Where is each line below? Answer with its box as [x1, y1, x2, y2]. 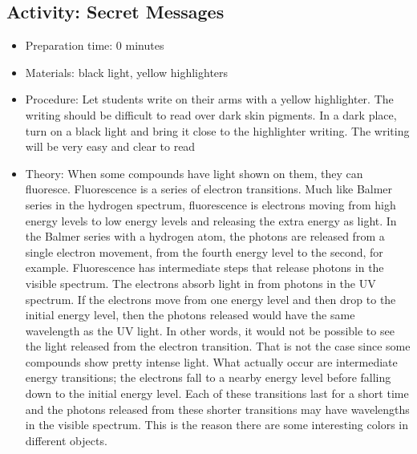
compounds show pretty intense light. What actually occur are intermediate [25, 353, 398, 370]
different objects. [25, 432, 107, 448]
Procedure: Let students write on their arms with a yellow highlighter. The [25, 91, 394, 107]
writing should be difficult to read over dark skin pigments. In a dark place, [25, 106, 397, 123]
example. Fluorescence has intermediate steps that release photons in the [25, 259, 384, 276]
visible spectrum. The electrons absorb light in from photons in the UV [25, 274, 376, 291]
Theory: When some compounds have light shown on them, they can [25, 164, 363, 181]
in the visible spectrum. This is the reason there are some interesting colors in [25, 416, 408, 433]
